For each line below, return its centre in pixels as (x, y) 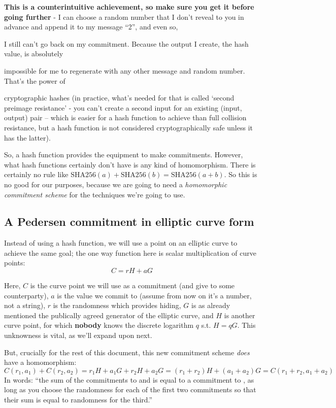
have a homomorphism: (40, 362)
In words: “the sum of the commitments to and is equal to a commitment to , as (129, 379)
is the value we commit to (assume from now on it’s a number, (154, 295)
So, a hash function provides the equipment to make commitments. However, (124, 155)
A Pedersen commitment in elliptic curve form (129, 222)
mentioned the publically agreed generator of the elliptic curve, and (109, 315)
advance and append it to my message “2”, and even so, (91, 27)
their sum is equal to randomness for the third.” (78, 400)
